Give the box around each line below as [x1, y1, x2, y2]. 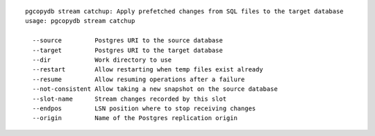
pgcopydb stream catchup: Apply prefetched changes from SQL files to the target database [25, 8, 344, 15]
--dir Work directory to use [32, 56, 172, 64]
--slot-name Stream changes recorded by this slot [32, 94, 227, 103]
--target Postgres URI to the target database [32, 46, 224, 54]
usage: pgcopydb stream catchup [25, 17, 135, 25]
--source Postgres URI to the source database [32, 37, 224, 44]
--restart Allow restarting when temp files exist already [32, 66, 263, 74]
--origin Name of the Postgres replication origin [32, 114, 237, 122]
